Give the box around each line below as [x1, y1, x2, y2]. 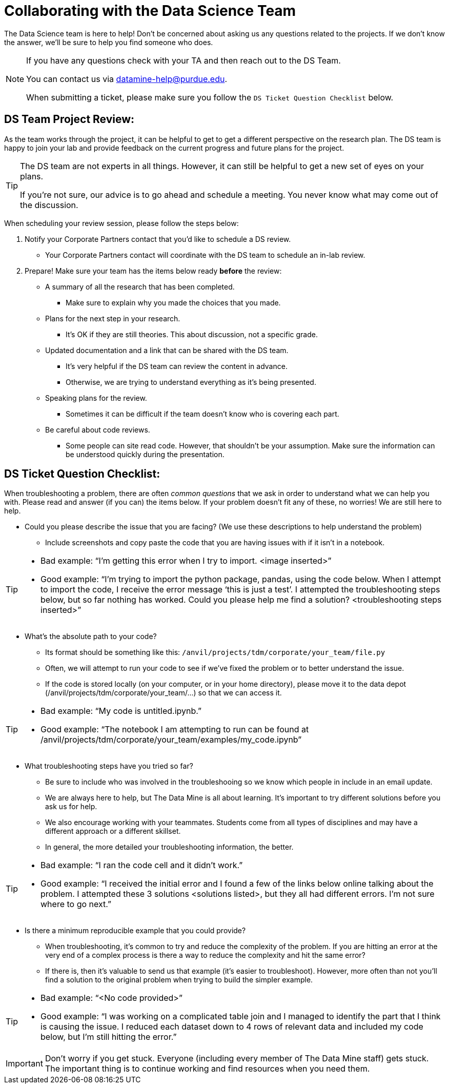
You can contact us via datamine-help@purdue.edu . [26, 73, 228, 84]
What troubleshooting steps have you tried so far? [25, 762, 193, 771]
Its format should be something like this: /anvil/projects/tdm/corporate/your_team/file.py [45, 648, 385, 657]
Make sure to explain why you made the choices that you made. [66, 298, 281, 307]
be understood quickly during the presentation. [66, 449, 224, 459]
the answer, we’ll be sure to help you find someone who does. [4, 37, 213, 47]
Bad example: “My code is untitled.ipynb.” [40, 706, 202, 716]
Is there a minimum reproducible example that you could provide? [25, 926, 246, 935]
